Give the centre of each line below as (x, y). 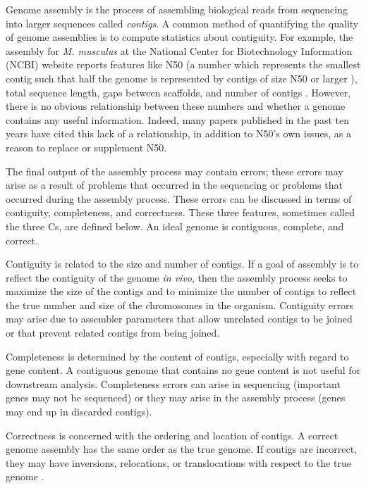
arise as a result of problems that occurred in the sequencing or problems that (174, 185)
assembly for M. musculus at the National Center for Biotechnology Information (179, 50)
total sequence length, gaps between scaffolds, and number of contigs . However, (178, 92)
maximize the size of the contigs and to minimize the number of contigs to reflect (181, 291)
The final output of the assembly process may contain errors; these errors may (175, 171)
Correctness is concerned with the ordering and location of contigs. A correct (172, 435)
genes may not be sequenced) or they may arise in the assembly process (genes (176, 398)
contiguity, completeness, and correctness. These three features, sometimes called (180, 212)
